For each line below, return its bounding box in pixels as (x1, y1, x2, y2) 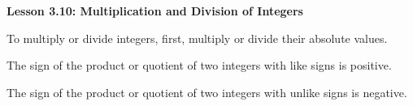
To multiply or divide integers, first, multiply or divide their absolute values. (7, 29, 388, 46)
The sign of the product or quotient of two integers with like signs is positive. (7, 57, 392, 74)
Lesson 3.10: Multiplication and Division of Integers (7, 2, 303, 19)
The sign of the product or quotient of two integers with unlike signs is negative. (7, 83, 407, 100)
